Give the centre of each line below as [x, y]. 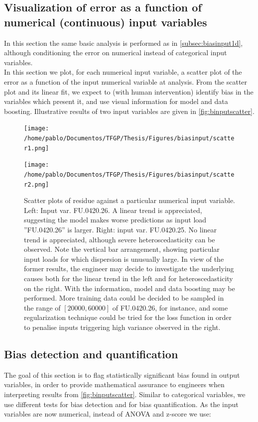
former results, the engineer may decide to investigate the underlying [129, 268]
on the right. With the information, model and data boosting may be [129, 288]
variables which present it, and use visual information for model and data [116, 101]
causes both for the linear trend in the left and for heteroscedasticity [129, 278]
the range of [42, 307]
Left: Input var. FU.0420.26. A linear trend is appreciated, [113, 210]
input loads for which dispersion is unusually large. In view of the [124, 259]
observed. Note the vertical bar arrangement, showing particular [122, 249]
